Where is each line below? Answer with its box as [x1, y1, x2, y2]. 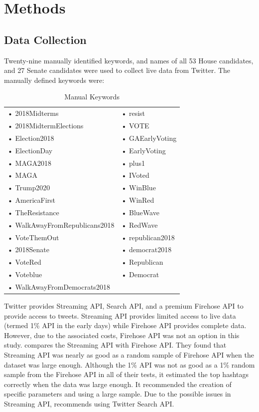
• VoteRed [7, 257, 41, 267]
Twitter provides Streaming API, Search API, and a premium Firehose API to [4, 301, 244, 311]
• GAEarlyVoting [121, 132, 177, 143]
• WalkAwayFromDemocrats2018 [7, 282, 110, 292]
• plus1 [121, 157, 145, 168]
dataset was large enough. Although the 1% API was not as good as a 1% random [4, 359, 255, 370]
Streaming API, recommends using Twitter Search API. [4, 399, 174, 409]
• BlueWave [121, 207, 159, 217]
